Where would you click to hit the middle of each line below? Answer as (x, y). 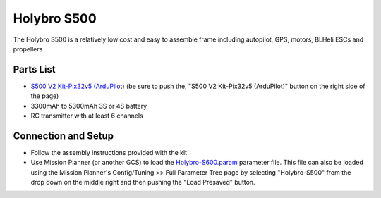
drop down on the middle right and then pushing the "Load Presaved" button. (143, 182)
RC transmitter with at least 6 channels (87, 116)
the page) (45, 96)
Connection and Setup (64, 136)
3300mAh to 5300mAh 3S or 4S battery (89, 106)
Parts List (34, 69)
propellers (28, 49)
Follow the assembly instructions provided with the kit (109, 152)
